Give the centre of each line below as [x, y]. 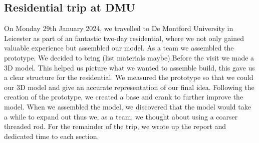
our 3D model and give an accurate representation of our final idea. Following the [129, 87]
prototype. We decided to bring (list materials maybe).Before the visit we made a [129, 57]
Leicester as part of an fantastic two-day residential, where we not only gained [124, 38]
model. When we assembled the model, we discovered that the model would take [127, 106]
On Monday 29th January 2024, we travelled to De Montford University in [119, 28]
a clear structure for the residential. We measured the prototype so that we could [129, 77]
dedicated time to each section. [52, 136]
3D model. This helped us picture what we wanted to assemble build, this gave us [129, 67]
